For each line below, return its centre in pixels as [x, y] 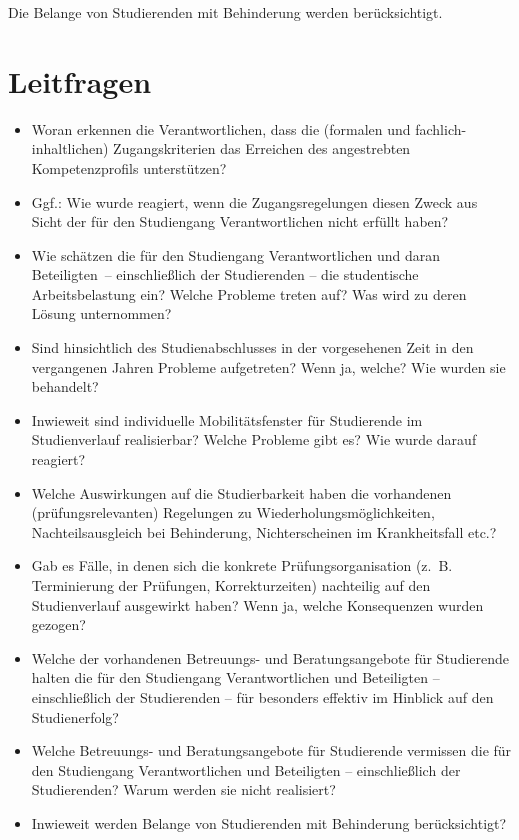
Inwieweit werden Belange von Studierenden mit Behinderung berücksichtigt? [269, 822]
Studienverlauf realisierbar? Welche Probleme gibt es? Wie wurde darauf [254, 439]
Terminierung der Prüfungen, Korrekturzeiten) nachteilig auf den [231, 585]
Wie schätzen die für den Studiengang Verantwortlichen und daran [236, 254]
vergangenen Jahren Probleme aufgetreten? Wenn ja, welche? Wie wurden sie [268, 366]
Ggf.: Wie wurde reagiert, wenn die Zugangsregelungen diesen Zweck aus [254, 201]
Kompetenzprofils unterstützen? [129, 167]
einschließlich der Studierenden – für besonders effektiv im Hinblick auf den [262, 696]
